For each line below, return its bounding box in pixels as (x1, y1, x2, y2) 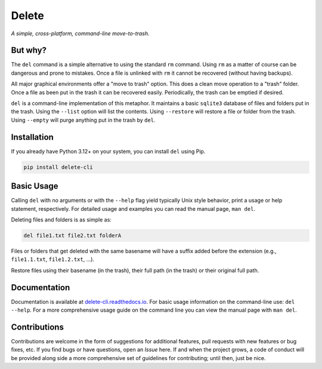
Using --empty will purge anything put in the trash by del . (11, 116, 156, 124)
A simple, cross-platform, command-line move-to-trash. (11, 30, 150, 37)
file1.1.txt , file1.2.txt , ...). (11, 256, 95, 263)
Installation (11, 132, 54, 142)
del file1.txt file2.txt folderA (23, 232, 122, 239)
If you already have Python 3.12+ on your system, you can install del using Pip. (11, 147, 206, 155)
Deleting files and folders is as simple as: (11, 216, 112, 223)
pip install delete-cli (23, 164, 94, 170)
